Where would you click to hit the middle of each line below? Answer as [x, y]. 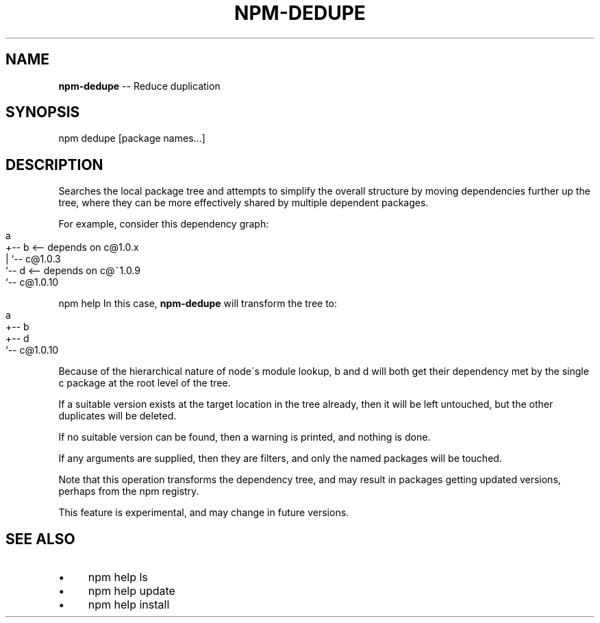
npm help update [132, 591]
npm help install [129, 605]
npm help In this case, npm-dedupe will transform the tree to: [198, 304]
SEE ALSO [40, 539]
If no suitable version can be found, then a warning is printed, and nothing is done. [245, 437]
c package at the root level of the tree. [145, 383]
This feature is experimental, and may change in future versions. [204, 513]
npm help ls [118, 577]
